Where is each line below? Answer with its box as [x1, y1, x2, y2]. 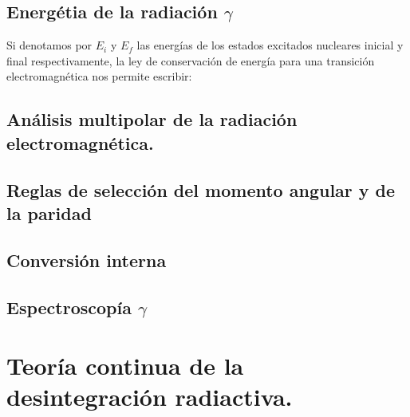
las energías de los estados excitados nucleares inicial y [136, 37, 404, 53]
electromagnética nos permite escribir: [6, 68, 192, 85]
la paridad [6, 200, 92, 225]
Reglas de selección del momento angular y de [6, 177, 396, 202]
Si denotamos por [6, 37, 93, 53]
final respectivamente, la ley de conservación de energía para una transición [6, 52, 375, 69]
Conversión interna [6, 247, 167, 272]
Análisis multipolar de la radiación [6, 107, 298, 132]
